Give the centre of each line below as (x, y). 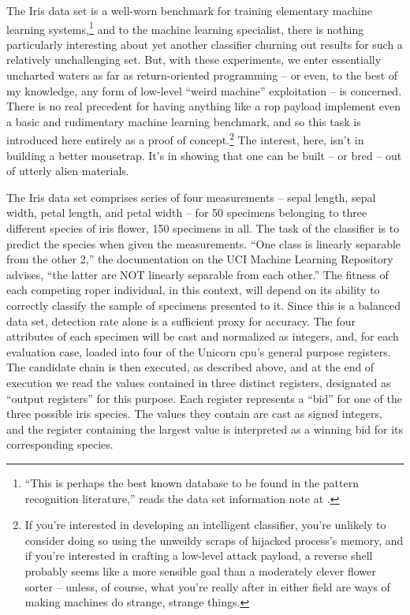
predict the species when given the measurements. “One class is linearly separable (204, 243)
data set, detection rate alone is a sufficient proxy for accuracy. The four (181, 321)
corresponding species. (60, 444)
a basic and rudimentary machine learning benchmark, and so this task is (184, 121)
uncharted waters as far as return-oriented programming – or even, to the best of (202, 75)
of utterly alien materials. (68, 171)
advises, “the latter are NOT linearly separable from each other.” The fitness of (198, 274)
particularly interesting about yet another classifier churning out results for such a (205, 44)
